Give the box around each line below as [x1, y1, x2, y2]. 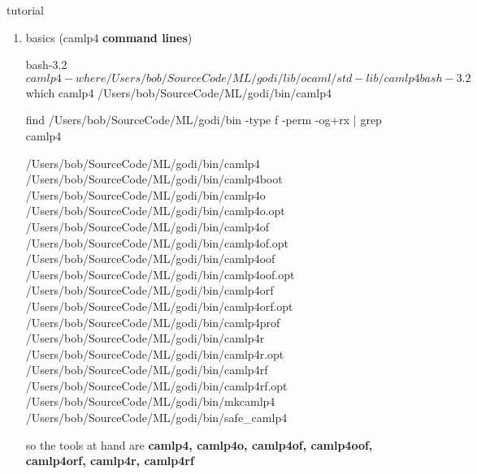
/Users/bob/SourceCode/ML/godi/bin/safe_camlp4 [25, 409, 288, 426]
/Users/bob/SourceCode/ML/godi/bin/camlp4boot [25, 170, 283, 187]
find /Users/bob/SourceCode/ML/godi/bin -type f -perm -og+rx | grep [25, 111, 382, 128]
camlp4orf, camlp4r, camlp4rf [25, 452, 194, 469]
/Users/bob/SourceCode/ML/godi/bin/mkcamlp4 [25, 393, 275, 410]
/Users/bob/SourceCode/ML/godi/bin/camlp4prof [25, 313, 280, 330]
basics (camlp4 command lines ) [25, 28, 193, 45]
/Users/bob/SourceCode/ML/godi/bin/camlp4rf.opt [25, 377, 288, 394]
